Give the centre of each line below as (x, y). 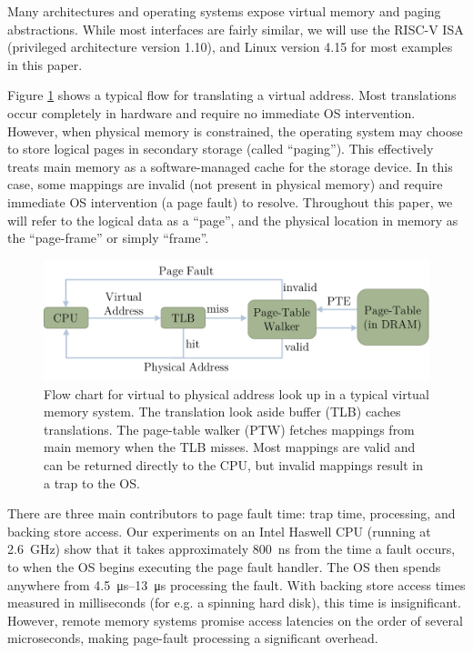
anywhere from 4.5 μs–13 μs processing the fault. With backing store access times (236, 584)
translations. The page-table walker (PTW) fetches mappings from (229, 429)
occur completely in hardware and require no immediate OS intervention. (211, 112)
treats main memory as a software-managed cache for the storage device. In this (230, 166)
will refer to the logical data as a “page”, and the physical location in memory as (233, 220)
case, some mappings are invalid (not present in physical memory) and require (225, 184)
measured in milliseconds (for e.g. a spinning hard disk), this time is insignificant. (234, 603)
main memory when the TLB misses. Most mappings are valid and (230, 447)
